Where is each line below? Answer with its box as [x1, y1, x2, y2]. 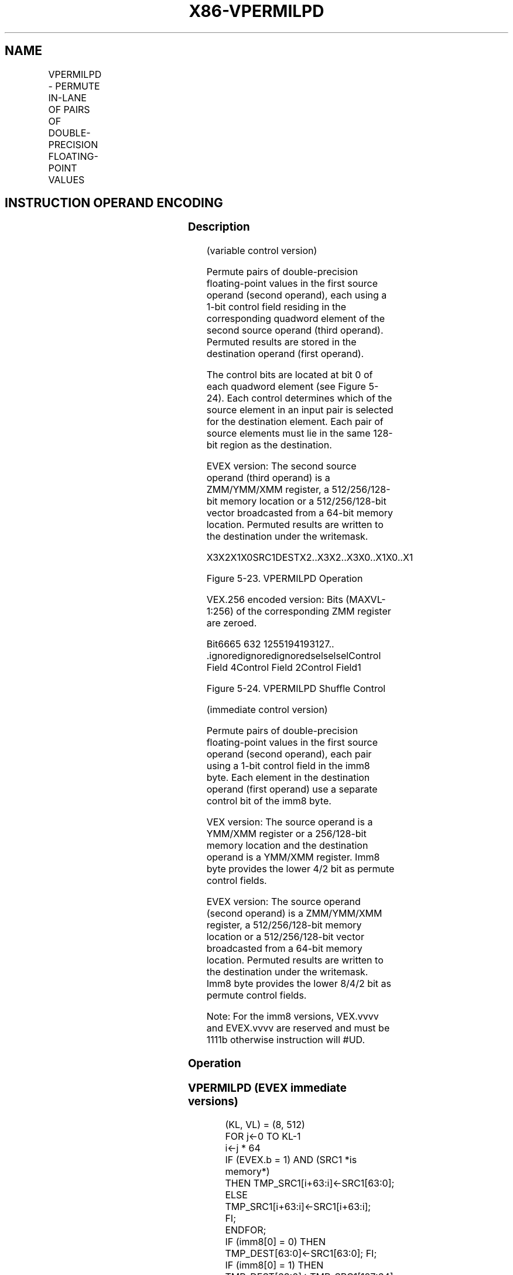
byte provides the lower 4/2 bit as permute [206, 863, 395, 875]
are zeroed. [206, 617, 257, 629]
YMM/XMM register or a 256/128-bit [206, 828, 367, 840]
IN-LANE [48, 91, 87, 104]
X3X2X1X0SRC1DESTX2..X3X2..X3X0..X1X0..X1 [206, 551, 413, 564]
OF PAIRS [48, 103, 90, 115]
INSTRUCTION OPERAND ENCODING [5, 196, 223, 211]
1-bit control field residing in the [206, 301, 347, 313]
